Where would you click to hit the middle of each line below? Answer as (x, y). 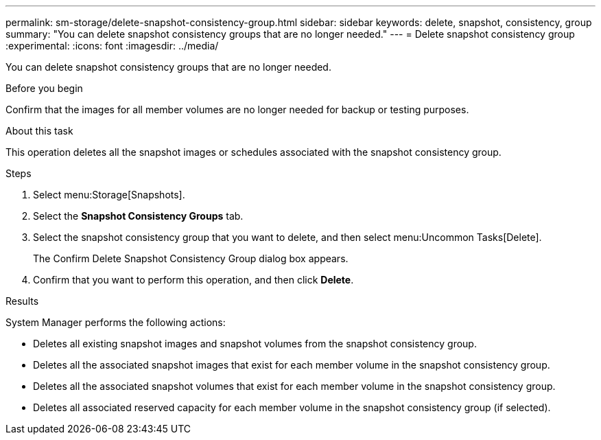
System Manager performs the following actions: (116, 322)
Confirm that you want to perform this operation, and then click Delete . (193, 280)
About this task (39, 131)
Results (22, 301)
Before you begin (44, 88)
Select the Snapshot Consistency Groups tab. (138, 216)
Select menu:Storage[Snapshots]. (109, 195)
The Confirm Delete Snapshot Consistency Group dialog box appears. (191, 258)
